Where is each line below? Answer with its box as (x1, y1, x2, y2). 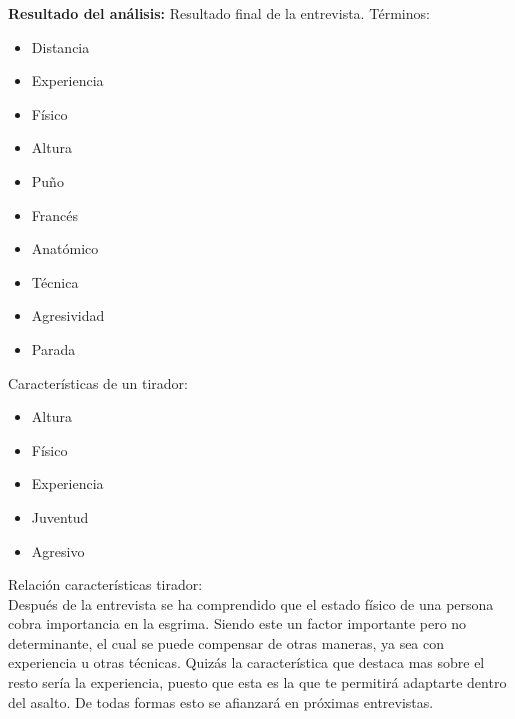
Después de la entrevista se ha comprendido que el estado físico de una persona (8, 593, 494, 614)
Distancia (31, 36, 90, 57)
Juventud (31, 506, 89, 527)
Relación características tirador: (8, 574, 203, 595)
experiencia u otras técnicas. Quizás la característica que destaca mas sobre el (8, 652, 485, 673)
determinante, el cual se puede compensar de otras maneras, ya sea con (8, 632, 445, 653)
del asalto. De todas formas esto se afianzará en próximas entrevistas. (8, 691, 434, 712)
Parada (31, 338, 76, 359)
